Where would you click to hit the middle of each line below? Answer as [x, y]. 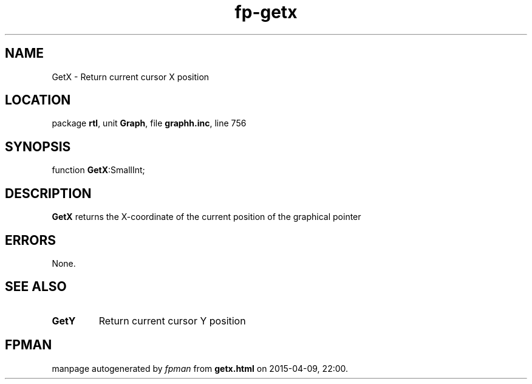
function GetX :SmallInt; [98, 170]
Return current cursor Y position [172, 321]
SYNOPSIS [38, 146]
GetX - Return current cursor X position [131, 77]
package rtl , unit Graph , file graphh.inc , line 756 [149, 123]
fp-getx [266, 12]
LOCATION [38, 100]
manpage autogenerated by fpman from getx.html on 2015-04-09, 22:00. [200, 368]
